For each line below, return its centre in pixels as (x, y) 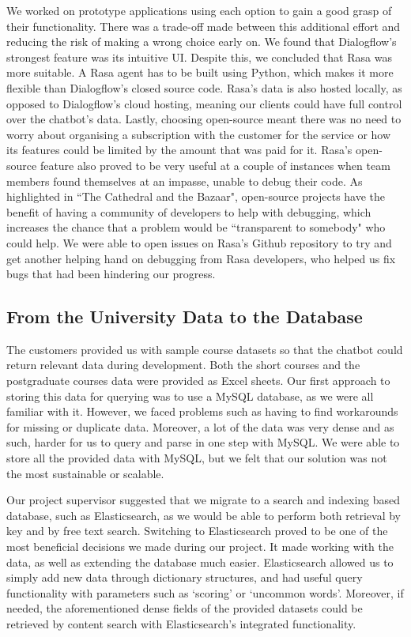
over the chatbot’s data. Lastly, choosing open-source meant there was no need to (204, 119)
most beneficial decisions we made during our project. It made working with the (200, 547)
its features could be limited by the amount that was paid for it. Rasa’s (179, 150)
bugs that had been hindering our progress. (111, 274)
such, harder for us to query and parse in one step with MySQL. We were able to (203, 442)
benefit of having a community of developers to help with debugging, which (189, 211)
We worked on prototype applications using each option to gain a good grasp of (199, 10)
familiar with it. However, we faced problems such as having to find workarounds (202, 411)
